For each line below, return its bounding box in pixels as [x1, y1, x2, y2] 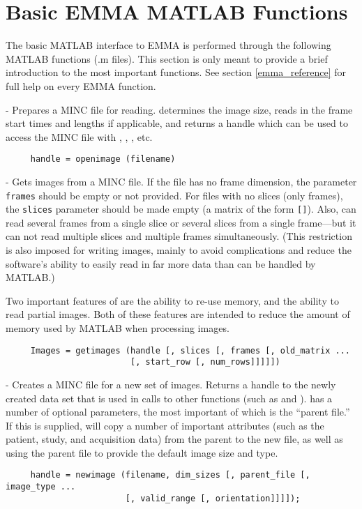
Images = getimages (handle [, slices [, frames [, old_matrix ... [30, 345, 350, 356]
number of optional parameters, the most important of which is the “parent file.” [6, 404, 350, 419]
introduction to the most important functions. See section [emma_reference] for [6, 65, 347, 79]
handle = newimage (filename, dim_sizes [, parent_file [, [30, 470, 310, 480]
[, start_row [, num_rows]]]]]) [130, 357, 280, 367]
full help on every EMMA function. [6, 78, 156, 93]
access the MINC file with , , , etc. [6, 129, 153, 144]
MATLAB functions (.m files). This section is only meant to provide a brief [6, 51, 328, 66]
